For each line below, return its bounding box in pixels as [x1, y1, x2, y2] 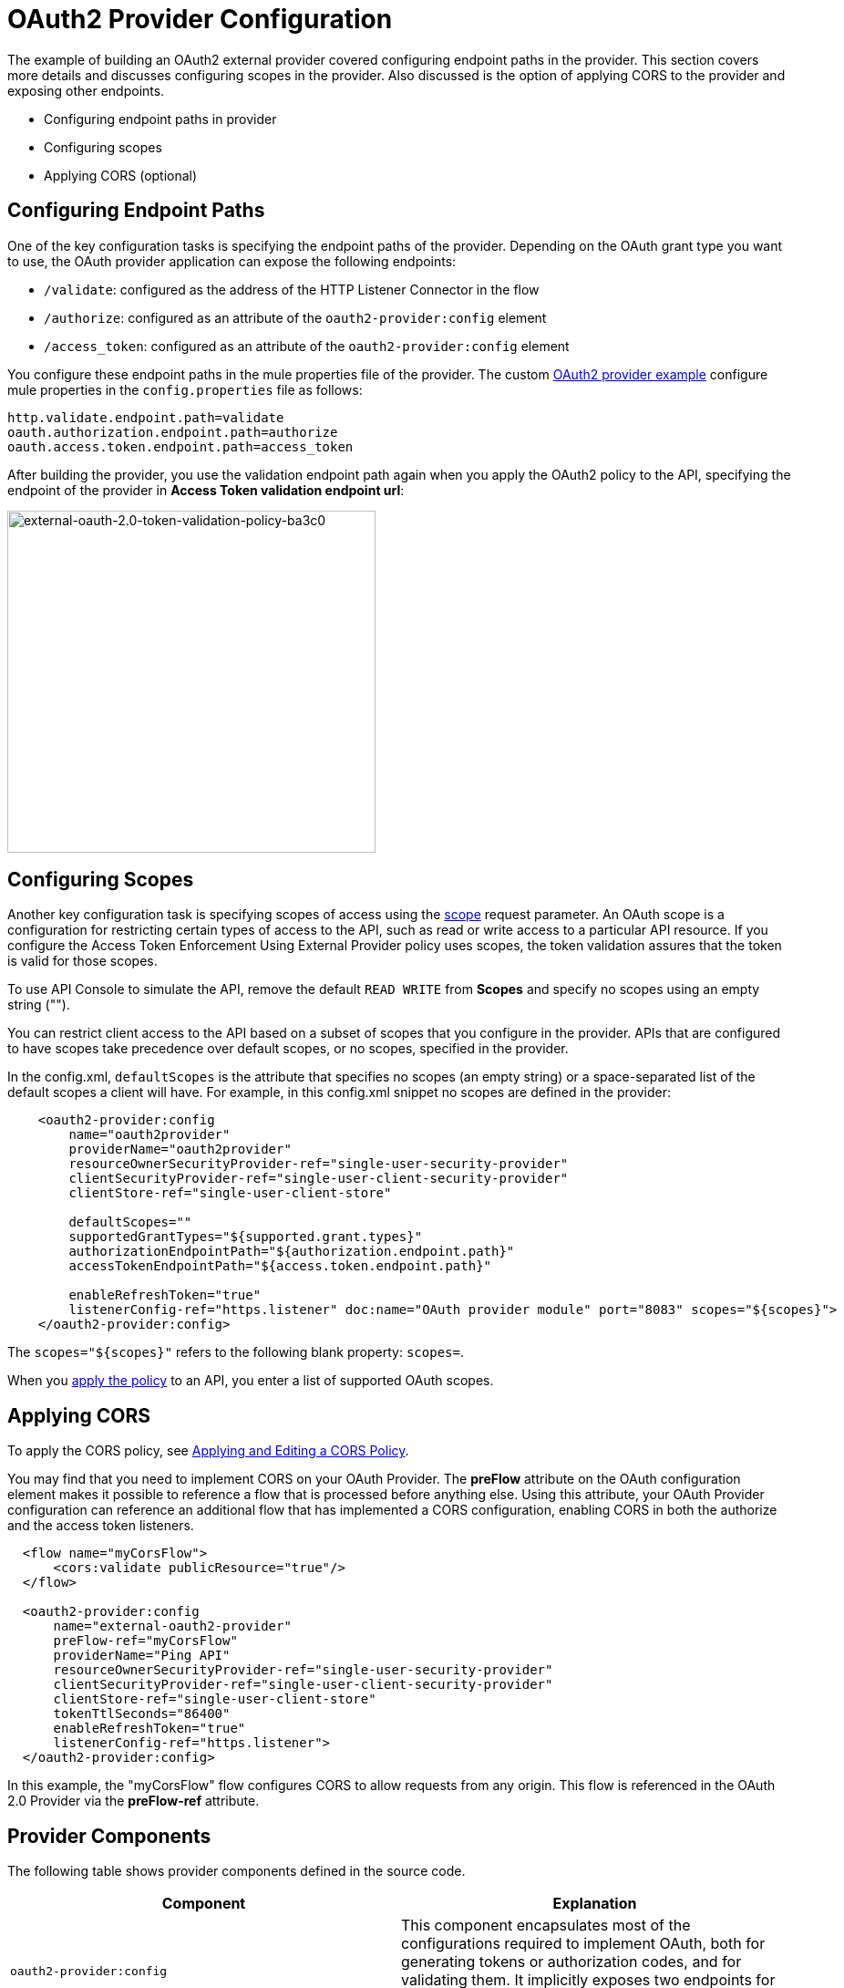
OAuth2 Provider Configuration [7, 4, 393, 35]
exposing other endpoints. [7, 82, 165, 98]
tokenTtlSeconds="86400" [53, 1706, 231, 1722]
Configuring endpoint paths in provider [44, 110, 277, 127]
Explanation [552, 1894, 637, 1913]
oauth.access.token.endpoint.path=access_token [7, 439, 354, 454]
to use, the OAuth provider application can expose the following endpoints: [7, 253, 457, 269]
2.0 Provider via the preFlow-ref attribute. [7, 1793, 260, 1809]
